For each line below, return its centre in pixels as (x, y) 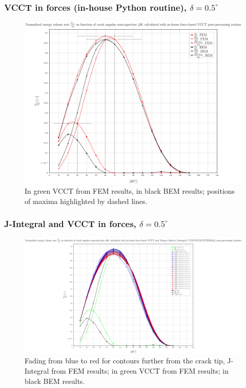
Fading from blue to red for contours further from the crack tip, (125, 361)
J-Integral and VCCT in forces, (70, 224)
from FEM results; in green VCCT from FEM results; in (140, 371)
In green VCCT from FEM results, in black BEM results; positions (130, 191)
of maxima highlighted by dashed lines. (86, 201)
